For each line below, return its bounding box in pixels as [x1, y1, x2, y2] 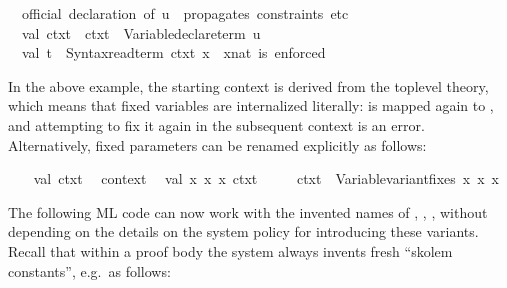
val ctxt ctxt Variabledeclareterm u [21, 22, 261, 43]
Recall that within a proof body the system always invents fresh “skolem [8, 240, 453, 261]
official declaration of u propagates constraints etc [21, 3, 349, 23]
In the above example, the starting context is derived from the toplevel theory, [8, 75, 489, 96]
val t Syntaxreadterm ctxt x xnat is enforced [21, 42, 326, 63]
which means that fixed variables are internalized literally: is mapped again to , [8, 95, 494, 116]
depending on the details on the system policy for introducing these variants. [8, 221, 479, 242]
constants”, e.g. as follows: [8, 260, 171, 281]
